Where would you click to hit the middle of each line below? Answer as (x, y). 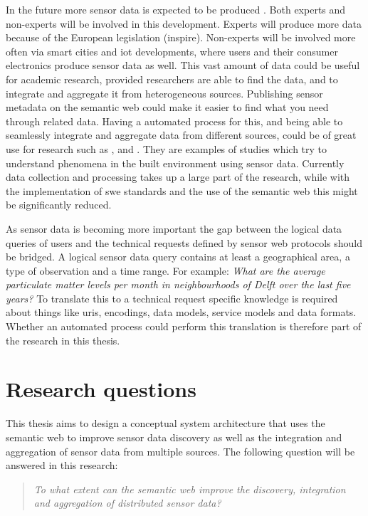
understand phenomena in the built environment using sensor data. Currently (175, 163)
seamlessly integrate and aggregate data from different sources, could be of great (181, 135)
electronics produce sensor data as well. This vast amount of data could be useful (183, 65)
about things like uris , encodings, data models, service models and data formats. (181, 312)
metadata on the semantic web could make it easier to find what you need (167, 107)
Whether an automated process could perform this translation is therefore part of (184, 326)
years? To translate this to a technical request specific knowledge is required (172, 298)
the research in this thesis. (63, 340)
